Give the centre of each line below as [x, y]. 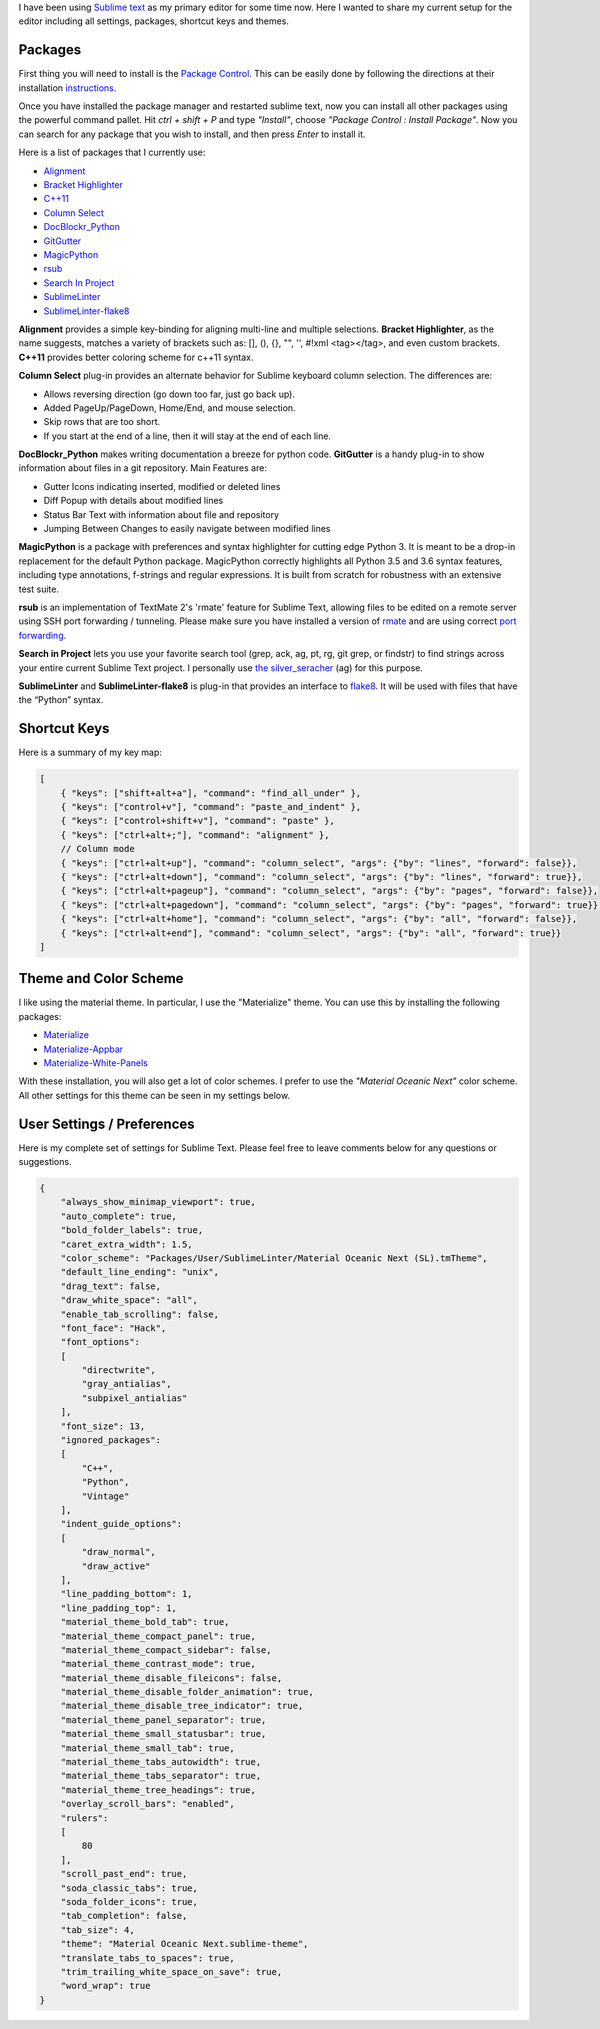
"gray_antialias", [126, 1384]
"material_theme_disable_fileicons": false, [171, 1678]
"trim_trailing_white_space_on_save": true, [171, 1971]
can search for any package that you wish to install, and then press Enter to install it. [192, 134]
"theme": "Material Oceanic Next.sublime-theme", [184, 1944]
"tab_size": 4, [97, 1929]
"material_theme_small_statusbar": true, [163, 1734]
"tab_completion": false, [124, 1916]
